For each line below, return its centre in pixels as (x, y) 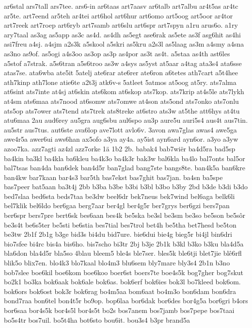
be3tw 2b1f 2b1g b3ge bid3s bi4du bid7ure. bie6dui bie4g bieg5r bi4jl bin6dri (118, 234)
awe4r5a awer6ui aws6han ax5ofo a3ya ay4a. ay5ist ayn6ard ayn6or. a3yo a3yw (121, 139)
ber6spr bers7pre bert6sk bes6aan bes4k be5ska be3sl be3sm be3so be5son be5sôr (125, 215)
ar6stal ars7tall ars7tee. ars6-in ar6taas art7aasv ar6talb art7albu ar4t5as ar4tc (121, 6)
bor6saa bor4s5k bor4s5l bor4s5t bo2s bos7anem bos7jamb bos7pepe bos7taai (119, 310)
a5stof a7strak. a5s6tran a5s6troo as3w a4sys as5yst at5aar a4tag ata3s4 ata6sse (123, 63)
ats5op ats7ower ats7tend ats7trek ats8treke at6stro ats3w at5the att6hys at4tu (122, 110)
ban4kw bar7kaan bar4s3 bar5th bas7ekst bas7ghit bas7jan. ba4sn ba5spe (113, 177)
